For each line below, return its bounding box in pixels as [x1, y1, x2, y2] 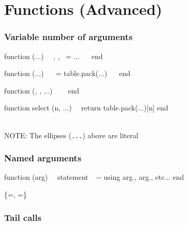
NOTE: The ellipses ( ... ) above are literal [4, 129, 138, 140]
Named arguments [4, 152, 81, 164]
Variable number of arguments [4, 30, 133, 43]
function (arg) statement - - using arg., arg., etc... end [4, 172, 184, 182]
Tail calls [4, 211, 41, 223]
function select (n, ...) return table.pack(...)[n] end [4, 102, 169, 113]
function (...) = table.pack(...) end [4, 68, 131, 79]
